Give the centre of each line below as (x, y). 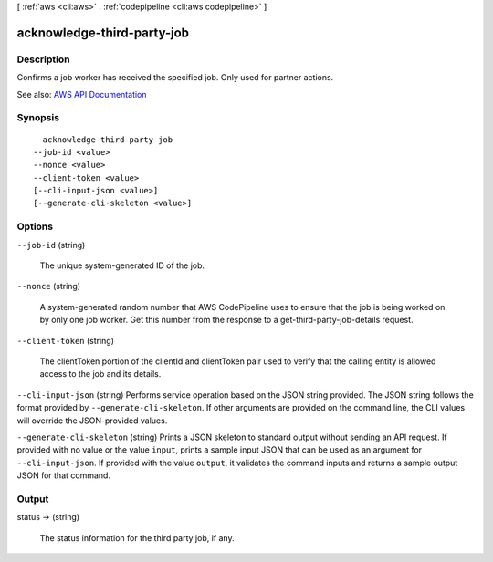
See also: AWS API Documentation (82, 94)
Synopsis (38, 118)
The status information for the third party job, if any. (137, 537)
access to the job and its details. (100, 374)
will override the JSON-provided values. (92, 421)
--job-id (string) (51, 245)
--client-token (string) (65, 340)
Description (43, 59)
